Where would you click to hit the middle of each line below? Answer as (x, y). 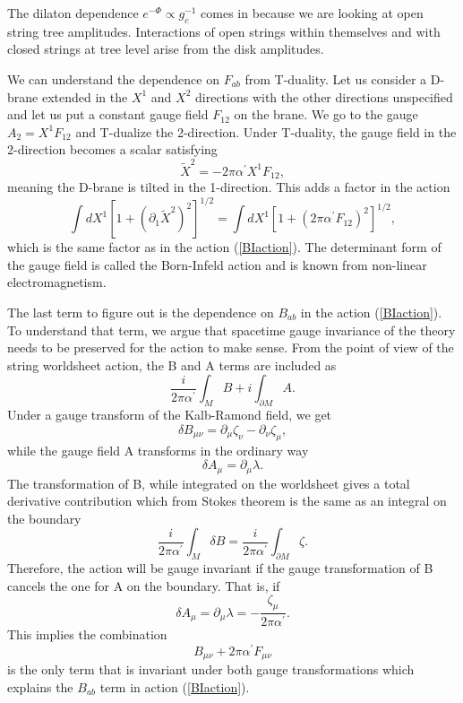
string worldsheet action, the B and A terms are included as (172, 365)
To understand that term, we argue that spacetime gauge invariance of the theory (231, 330)
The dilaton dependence (73, 13)
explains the (40, 686)
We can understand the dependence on (113, 78)
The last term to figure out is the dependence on (141, 312)
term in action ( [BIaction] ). (175, 686)
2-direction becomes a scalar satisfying (112, 149)
